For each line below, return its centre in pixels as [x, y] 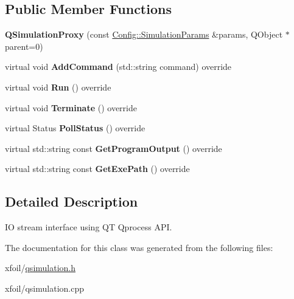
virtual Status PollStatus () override [75, 128]
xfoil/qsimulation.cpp [45, 288]
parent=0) [24, 46]
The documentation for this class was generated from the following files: [139, 247]
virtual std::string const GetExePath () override [97, 169]
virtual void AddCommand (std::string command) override [118, 67]
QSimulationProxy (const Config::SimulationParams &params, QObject [144, 34]
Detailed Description [72, 201]
